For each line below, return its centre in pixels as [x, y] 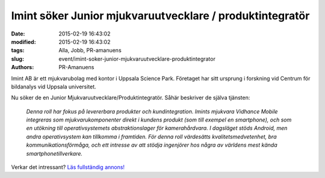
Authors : [23, 67]
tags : [18, 51]
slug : [17, 59]
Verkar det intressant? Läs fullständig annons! [68, 167]
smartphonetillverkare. [54, 153]
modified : [23, 41]
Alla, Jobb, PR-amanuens [90, 51]
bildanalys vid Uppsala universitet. [54, 87]
